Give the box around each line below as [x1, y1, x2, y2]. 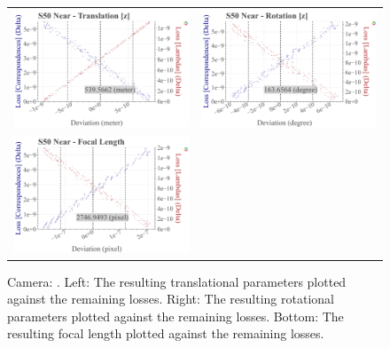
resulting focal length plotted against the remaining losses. [7, 324, 324, 343]
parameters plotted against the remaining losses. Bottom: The [7, 306, 344, 325]
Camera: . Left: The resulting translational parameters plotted [7, 272, 347, 290]
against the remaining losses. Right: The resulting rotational [7, 289, 334, 308]
